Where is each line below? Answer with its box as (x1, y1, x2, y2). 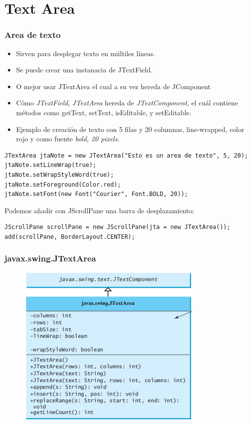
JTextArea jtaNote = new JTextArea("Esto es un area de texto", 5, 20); (4, 152, 248, 159)
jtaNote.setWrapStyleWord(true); (4, 171, 114, 178)
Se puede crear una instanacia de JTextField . (16, 65, 153, 75)
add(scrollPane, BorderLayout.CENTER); (4, 233, 135, 240)
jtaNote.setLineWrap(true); (4, 162, 97, 169)
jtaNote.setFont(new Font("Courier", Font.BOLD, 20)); (4, 191, 188, 198)
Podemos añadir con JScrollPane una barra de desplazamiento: (4, 205, 195, 215)
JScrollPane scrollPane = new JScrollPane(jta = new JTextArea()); (4, 224, 231, 231)
